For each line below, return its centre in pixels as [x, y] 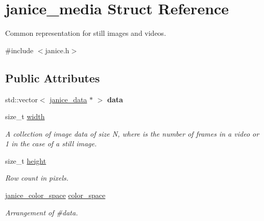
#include [19, 50]
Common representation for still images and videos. [86, 33]
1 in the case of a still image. [51, 143]
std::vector [21, 99]
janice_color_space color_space [55, 195]
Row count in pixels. [37, 178]
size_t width [25, 116]
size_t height [26, 160]
